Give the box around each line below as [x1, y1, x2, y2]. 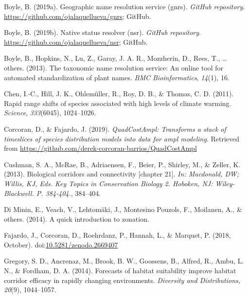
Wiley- [215, 178, 235, 188]
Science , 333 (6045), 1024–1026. [4, 107, 96, 118]
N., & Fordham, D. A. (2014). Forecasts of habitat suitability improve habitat [4, 265, 236, 276]
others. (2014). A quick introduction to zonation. [4, 213, 149, 224]
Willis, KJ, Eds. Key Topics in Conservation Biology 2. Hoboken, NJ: [4, 178, 213, 188]
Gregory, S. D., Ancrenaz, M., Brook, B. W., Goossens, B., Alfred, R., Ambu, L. [4, 256, 244, 266]
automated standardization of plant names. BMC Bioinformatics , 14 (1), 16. [4, 72, 230, 82]
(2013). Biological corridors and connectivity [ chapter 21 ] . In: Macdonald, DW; [4, 169, 239, 179]
